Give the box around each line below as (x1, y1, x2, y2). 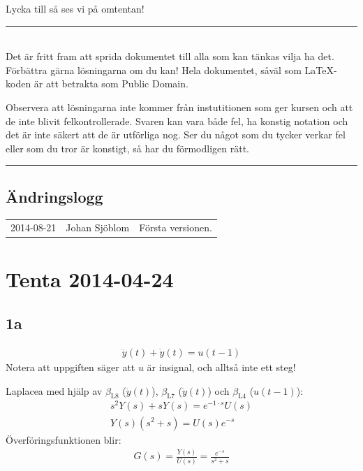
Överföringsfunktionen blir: (6, 432, 121, 447)
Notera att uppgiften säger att (6, 360, 135, 374)
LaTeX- (304, 62, 337, 77)
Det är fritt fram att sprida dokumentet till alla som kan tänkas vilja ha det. (6, 49, 334, 64)
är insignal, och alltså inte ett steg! (147, 360, 296, 374)
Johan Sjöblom (66, 220, 130, 235)
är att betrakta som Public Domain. (34, 76, 188, 91)
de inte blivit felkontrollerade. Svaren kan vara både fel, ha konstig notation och (6, 113, 348, 128)
